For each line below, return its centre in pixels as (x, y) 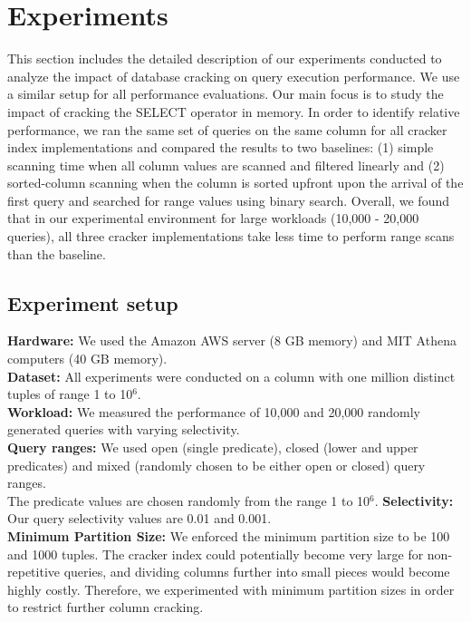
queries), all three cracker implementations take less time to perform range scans (231, 236)
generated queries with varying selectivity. (124, 429)
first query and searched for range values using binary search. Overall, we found (228, 200)
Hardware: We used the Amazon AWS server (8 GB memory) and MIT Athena (232, 340)
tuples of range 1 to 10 (70, 394)
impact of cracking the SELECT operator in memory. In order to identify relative (234, 111)
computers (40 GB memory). (87, 359)
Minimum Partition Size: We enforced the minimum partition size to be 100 (229, 535)
